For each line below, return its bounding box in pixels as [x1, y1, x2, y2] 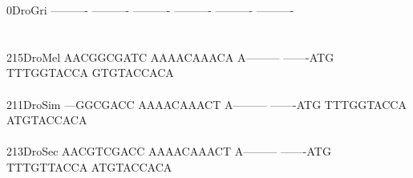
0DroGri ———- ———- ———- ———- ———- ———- [6, 2, 294, 18]
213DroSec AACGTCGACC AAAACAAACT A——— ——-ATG [6, 143, 331, 160]
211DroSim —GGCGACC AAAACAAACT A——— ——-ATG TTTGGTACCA [6, 95, 407, 112]
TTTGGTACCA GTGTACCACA [6, 64, 174, 81]
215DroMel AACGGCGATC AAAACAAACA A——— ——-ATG [6, 48, 334, 65]
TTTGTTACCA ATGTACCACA [6, 158, 172, 175]
